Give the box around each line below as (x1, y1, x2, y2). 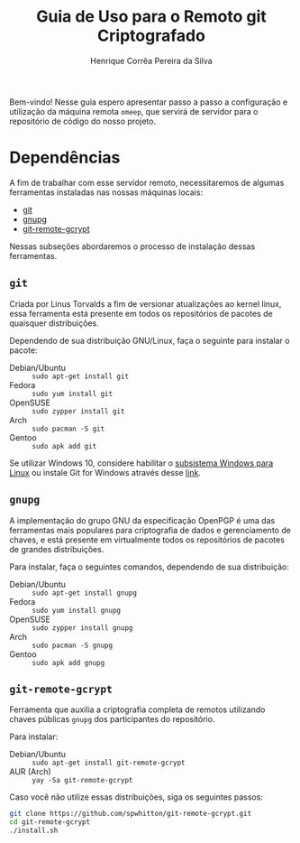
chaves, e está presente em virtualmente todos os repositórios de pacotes (9, 534, 286, 545)
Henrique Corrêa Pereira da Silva (89, 55, 214, 66)
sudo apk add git (32, 441, 97, 450)
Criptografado (97, 25, 205, 46)
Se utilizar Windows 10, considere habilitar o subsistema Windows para (9, 458, 274, 468)
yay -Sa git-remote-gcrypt (32, 776, 133, 785)
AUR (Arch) (9, 766, 51, 777)
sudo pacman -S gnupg (32, 641, 114, 650)
